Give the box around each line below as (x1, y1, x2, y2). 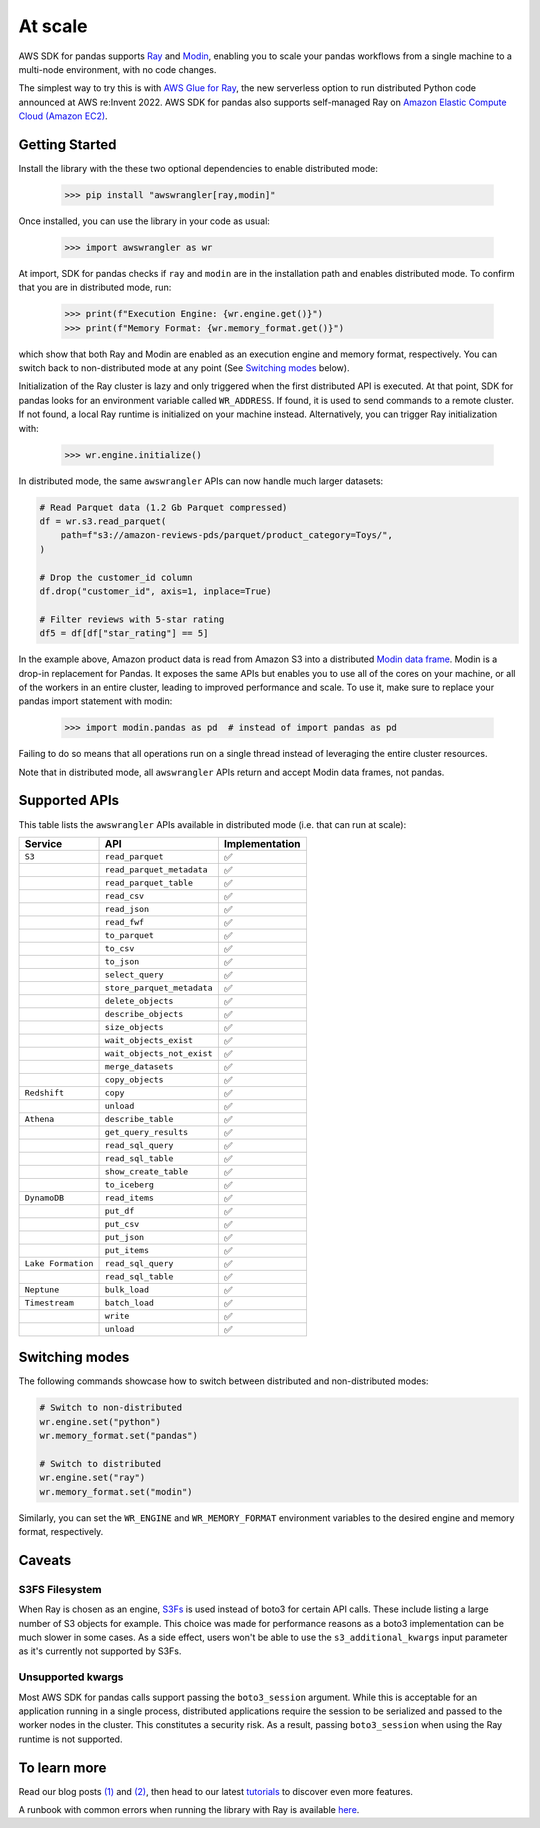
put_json (104, 1232, 145, 1243)
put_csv (104, 1219, 140, 1230)
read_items (104, 1193, 155, 1204)
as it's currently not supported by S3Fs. (18, 1645, 182, 1657)
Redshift (24, 1088, 65, 1099)
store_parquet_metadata (104, 983, 213, 994)
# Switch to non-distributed (39, 1402, 183, 1414)
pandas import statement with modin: (18, 695, 173, 707)
